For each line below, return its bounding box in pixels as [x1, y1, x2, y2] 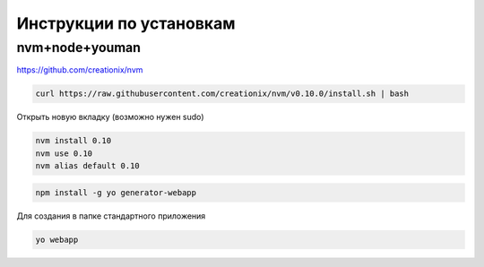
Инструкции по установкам [16, 13, 236, 33]
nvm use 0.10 [35, 148, 93, 159]
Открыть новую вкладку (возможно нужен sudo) [16, 112, 205, 123]
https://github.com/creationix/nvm [16, 65, 143, 75]
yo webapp [35, 234, 79, 245]
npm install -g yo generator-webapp [35, 187, 197, 197]
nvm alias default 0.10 [35, 161, 141, 171]
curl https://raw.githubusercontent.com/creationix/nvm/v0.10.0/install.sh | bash [35, 89, 410, 99]
